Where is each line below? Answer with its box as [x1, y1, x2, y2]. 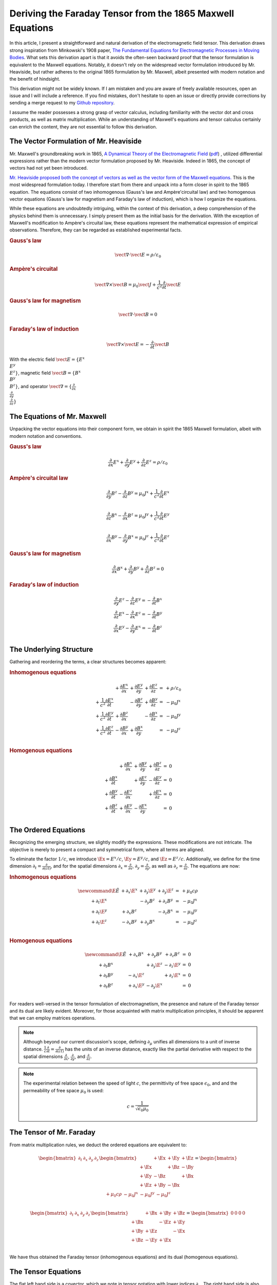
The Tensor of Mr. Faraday [9, 1128, 96, 1137]
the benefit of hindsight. [9, 76, 61, 82]
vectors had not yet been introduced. [9, 165, 88, 171]
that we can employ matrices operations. [9, 1015, 96, 1021]
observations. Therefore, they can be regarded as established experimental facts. [9, 227, 182, 233]
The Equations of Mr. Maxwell [9, 412, 107, 421]
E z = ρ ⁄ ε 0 [146, 458, 168, 466]
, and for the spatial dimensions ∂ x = [50, 863, 128, 871]
